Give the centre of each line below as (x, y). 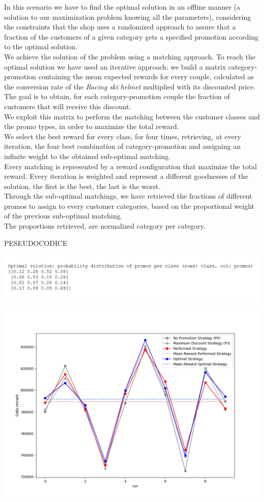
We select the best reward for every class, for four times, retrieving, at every (123, 136)
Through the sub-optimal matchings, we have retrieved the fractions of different (128, 196)
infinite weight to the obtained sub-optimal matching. (87, 156)
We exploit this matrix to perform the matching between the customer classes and (132, 116)
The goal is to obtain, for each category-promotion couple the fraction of (117, 96)
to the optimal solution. (41, 46)
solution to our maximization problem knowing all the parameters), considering (128, 17)
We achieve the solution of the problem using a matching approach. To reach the (130, 56)
